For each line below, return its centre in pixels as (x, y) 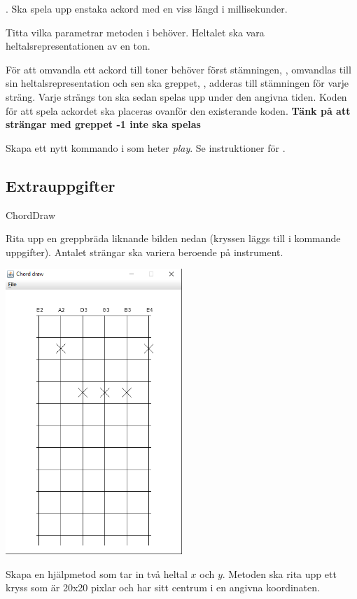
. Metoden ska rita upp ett (279, 573)
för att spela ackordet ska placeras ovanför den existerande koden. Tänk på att (178, 110)
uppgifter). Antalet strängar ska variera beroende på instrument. (145, 252)
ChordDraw (31, 214)
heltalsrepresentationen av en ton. (78, 46)
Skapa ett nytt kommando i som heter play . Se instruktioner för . (146, 147)
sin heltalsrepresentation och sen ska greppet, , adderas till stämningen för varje (177, 83)
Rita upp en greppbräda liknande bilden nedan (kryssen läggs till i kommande (173, 238)
